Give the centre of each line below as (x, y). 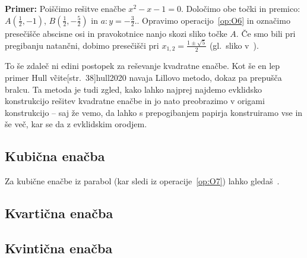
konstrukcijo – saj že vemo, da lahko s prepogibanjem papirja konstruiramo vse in (154, 112)
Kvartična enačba (59, 213)
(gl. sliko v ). (234, 45)
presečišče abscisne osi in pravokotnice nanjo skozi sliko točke (116, 33)
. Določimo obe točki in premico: (240, 8)
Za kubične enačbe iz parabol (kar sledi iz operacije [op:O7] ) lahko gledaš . (142, 181)
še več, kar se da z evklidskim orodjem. (76, 124)
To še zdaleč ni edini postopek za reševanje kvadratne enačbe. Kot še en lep (143, 66)
